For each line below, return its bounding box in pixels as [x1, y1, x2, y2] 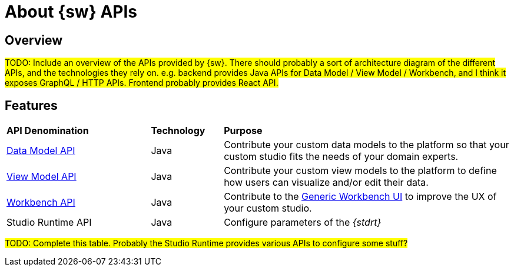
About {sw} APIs [5, 2, 137, 22]
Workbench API [6, 196, 75, 209]
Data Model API [6, 145, 75, 157]
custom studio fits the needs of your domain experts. [224, 150, 459, 163]
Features [5, 98, 58, 113]
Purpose [224, 125, 263, 137]
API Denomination [6, 125, 89, 137]
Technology [151, 125, 205, 137]
